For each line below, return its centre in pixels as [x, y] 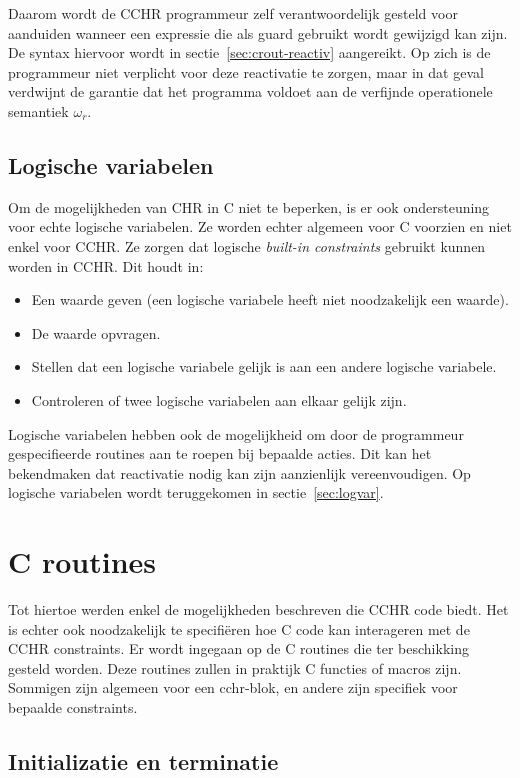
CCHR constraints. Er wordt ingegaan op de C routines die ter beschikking [238, 648]
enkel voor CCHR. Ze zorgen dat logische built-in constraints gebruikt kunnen [247, 245]
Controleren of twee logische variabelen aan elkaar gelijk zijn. [219, 399]
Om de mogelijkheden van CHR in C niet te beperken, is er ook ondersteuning [249, 206]
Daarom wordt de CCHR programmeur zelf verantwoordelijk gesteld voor [233, 13]
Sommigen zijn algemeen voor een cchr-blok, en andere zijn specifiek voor [233, 687]
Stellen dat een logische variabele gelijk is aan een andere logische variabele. [264, 366]
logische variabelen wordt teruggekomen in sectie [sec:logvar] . [196, 492]
